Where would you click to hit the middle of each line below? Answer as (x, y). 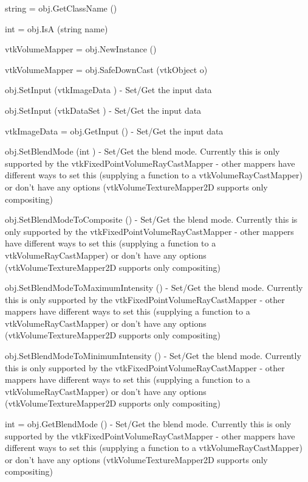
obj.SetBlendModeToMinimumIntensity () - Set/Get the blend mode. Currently (153, 356)
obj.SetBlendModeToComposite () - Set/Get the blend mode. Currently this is (151, 219)
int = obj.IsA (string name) (56, 28)
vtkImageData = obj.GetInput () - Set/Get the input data (114, 131)
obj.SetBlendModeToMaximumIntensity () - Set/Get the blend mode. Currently (154, 288)
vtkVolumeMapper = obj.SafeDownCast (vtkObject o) (106, 69)
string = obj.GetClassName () (61, 8)
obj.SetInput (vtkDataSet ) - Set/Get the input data (103, 110)
